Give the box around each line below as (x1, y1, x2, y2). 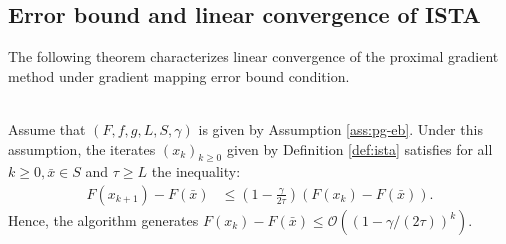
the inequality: (151, 161, 241, 182)
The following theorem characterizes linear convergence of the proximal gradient (8, 46, 499, 67)
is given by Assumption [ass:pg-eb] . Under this (198, 118, 483, 139)
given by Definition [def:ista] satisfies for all (226, 138, 493, 159)
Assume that (8, 118, 86, 139)
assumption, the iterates (8, 138, 156, 159)
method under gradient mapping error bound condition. (8, 65, 350, 86)
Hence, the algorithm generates (8, 210, 199, 230)
